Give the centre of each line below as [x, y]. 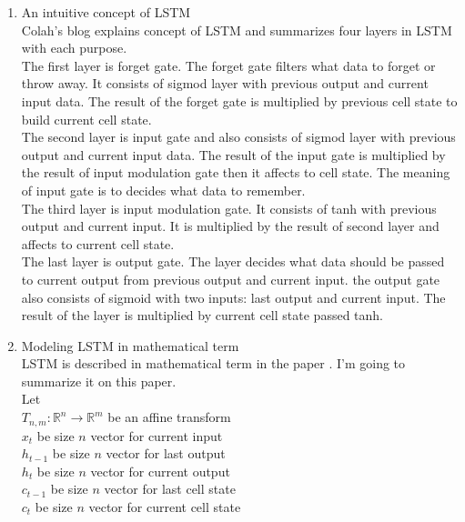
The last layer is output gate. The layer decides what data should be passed [233, 261]
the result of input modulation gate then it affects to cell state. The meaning [236, 172]
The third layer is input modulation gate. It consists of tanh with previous [229, 208]
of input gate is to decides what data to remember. [163, 190]
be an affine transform [169, 417]
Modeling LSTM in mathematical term [130, 345]
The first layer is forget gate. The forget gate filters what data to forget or [228, 65]
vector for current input [157, 435]
